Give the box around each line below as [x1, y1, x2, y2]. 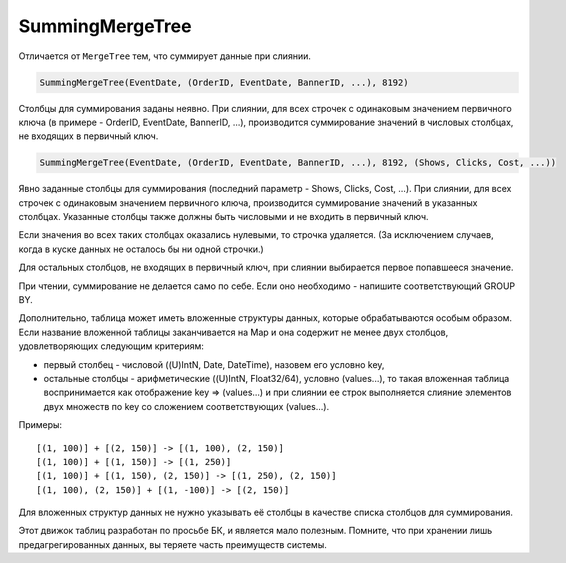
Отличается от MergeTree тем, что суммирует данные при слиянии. [18, 50, 312, 62]
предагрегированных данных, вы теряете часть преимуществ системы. [18, 538, 327, 550]
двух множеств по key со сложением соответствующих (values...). [43, 400, 330, 412]
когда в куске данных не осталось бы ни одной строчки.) [18, 243, 264, 255]
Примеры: [18, 419, 63, 431]
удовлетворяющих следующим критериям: [18, 340, 205, 352]
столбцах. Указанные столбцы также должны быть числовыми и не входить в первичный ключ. [18, 211, 429, 223]
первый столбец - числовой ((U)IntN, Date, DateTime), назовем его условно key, [43, 358, 385, 370]
